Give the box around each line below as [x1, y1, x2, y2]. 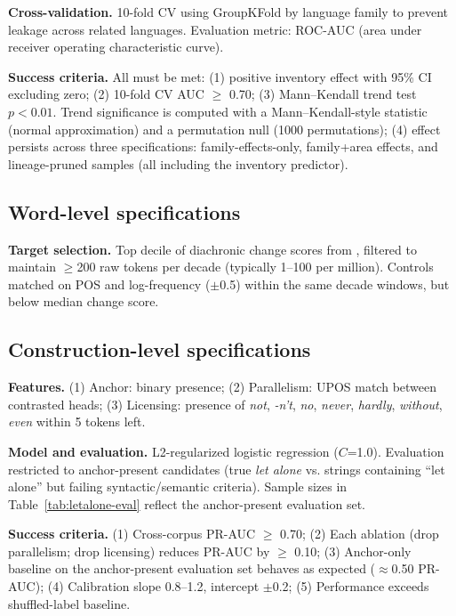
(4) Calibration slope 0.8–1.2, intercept [47, 577, 260, 596]
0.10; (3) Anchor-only [294, 541, 412, 560]
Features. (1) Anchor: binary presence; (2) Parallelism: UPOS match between [8, 377, 437, 396]
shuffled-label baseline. [8, 594, 131, 612]
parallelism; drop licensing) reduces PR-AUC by [8, 541, 270, 560]
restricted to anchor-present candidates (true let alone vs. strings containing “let [8, 459, 445, 478]
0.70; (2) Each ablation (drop [280, 524, 439, 543]
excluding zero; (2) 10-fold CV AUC [8, 85, 204, 103]
